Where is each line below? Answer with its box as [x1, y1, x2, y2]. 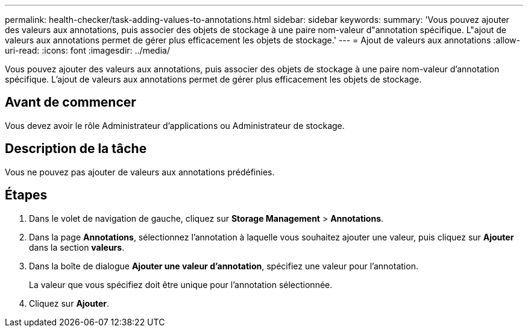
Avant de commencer [5, 95, 136, 110]
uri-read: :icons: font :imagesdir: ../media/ [5, 45, 170, 55]
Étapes [5, 187, 48, 203]
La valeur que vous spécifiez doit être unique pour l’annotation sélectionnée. [29, 279, 333, 290]
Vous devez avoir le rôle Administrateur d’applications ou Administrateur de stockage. [5, 120, 345, 131]
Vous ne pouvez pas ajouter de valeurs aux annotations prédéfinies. [5, 166, 275, 177]
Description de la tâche [5, 141, 147, 157]
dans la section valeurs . [29, 242, 125, 252]
